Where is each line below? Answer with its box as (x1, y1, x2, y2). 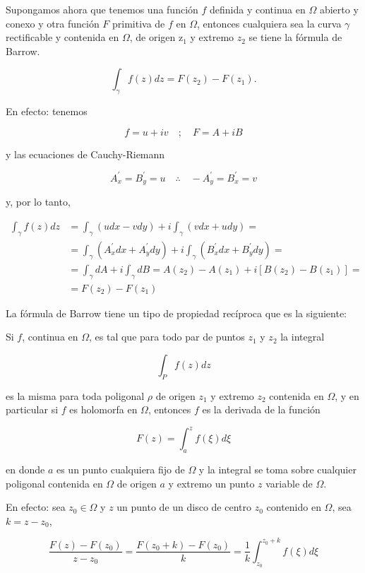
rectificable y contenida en (6, 30, 119, 45)
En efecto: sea (6, 500, 66, 514)
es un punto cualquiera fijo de (56, 462, 185, 477)
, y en (335, 388, 359, 403)
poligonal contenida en (6, 475, 103, 490)
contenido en (266, 500, 321, 514)
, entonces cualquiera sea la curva (197, 16, 342, 30)
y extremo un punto (168, 475, 255, 490)
